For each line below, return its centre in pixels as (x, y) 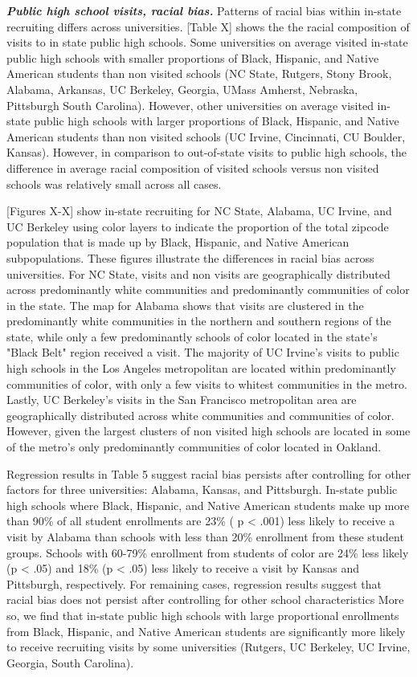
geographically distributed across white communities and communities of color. (200, 415)
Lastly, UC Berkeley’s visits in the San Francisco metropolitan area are (182, 400)
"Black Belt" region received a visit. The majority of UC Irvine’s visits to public (203, 352)
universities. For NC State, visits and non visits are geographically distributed (198, 273)
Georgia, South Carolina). (70, 662)
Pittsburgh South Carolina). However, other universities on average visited (190, 105)
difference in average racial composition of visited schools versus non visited (193, 167)
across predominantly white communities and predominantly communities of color (208, 290)
